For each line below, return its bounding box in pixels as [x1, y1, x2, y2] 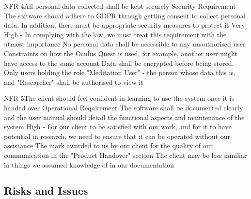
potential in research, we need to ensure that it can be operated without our [4, 131, 231, 141]
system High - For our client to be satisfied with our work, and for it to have [4, 122, 232, 132]
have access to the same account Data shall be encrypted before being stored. [4, 58, 234, 68]
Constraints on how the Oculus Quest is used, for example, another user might [4, 48, 237, 58]
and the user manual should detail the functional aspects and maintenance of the [4, 112, 245, 122]
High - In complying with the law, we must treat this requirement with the [4, 29, 227, 39]
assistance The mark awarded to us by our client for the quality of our [4, 140, 213, 151]
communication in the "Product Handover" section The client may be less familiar [4, 150, 247, 160]
